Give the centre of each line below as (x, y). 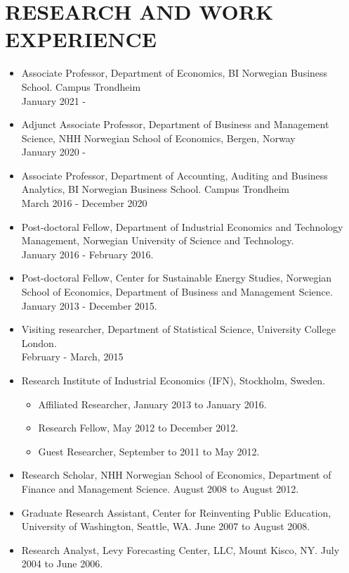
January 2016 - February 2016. (87, 254)
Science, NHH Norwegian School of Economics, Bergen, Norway (158, 138)
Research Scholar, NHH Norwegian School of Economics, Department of (176, 475)
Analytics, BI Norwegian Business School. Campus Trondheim (155, 189)
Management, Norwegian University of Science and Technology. (158, 240)
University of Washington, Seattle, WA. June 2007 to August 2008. (166, 526)
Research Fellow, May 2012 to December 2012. (138, 428)
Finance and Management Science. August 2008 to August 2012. (160, 488)
